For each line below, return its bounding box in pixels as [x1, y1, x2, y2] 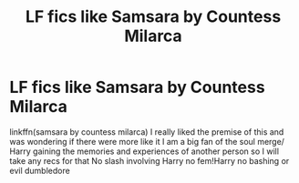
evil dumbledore [9, 165, 70, 176]
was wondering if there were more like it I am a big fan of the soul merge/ [9, 136, 285, 147]
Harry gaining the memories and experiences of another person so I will [9, 146, 280, 157]
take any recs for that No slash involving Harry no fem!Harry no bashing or [9, 155, 290, 166]
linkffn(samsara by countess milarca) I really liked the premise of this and [9, 126, 284, 137]
